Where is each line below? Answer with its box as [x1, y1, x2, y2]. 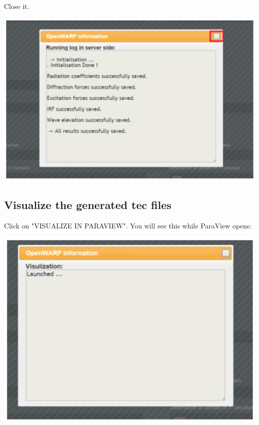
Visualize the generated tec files [4, 197, 171, 212]
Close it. [4, 1, 29, 11]
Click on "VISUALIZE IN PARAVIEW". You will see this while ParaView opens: [4, 220, 252, 230]
